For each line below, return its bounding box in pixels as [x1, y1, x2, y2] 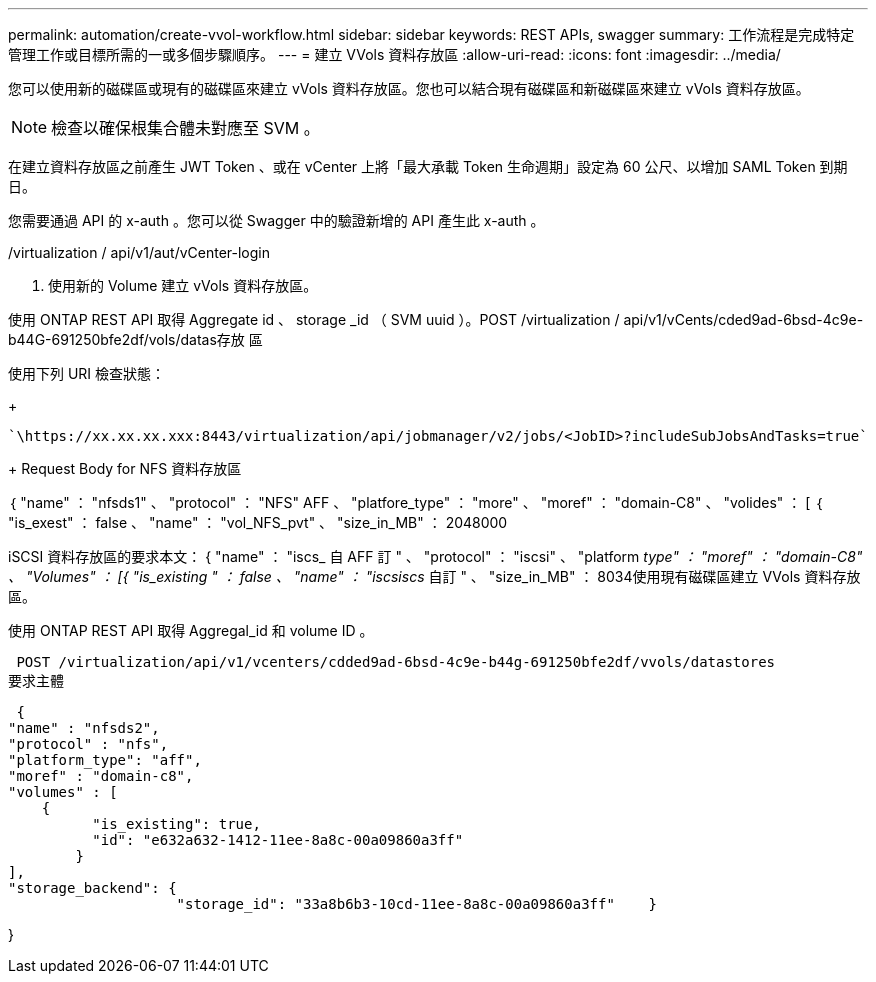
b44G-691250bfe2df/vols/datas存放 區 [8, 331, 263, 348]
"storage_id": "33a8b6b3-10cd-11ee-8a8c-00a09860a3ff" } [176, 896, 658, 912]
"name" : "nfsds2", [8, 720, 160, 736]
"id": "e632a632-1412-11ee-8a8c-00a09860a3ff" [92, 832, 464, 848]
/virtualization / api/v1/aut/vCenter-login [8, 244, 271, 261]
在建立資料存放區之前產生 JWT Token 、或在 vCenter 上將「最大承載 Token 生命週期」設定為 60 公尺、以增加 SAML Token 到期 [8, 158, 848, 175]
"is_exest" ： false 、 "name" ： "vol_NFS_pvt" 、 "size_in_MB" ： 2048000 [8, 514, 508, 531]
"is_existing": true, [92, 816, 261, 832]
